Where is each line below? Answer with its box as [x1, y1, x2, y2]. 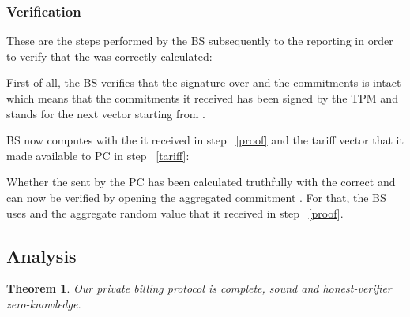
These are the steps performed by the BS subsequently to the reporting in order [6, 32, 393, 49]
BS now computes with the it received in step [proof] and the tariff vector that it [6, 132, 404, 148]
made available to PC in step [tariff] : [6, 147, 190, 163]
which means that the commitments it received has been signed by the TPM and [6, 90, 398, 106]
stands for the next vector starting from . [6, 105, 205, 121]
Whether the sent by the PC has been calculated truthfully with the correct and [6, 173, 396, 190]
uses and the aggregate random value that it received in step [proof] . [6, 204, 344, 221]
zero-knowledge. [6, 295, 81, 311]
